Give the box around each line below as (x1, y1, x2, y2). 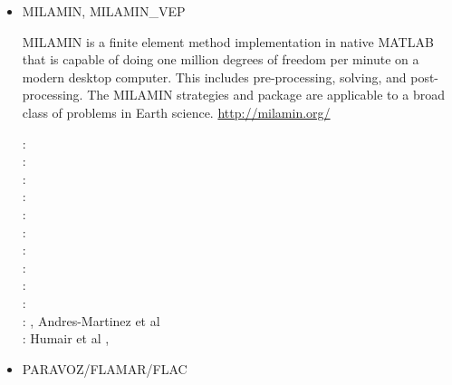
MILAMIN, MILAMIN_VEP (22, 2, 186, 20)
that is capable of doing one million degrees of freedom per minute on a (22, 50, 419, 69)
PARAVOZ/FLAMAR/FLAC (22, 359, 188, 378)
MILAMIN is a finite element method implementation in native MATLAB (22, 32, 434, 51)
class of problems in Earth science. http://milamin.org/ (22, 102, 331, 121)
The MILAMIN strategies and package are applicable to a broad (87, 85, 445, 104)
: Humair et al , (22, 329, 110, 348)
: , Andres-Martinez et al (22, 311, 160, 330)
